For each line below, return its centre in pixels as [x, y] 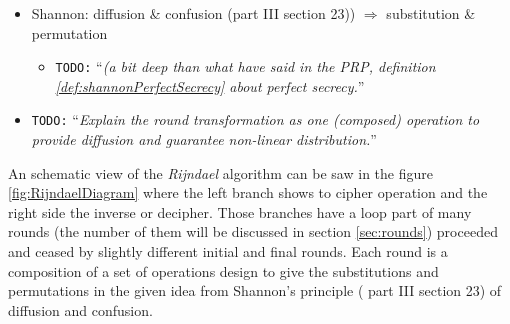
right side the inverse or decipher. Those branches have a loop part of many [240, 211]
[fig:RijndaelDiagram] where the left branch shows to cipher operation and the [248, 192]
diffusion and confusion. [80, 309]
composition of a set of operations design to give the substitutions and [223, 270]
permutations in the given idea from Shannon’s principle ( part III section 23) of [255, 290]
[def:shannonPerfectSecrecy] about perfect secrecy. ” [210, 85]
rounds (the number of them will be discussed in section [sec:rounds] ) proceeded [253, 231]
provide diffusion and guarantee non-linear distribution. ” [204, 139]
